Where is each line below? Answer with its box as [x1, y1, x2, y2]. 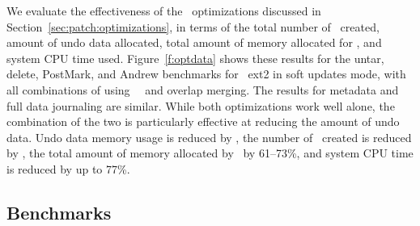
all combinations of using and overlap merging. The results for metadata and [6, 81, 399, 98]
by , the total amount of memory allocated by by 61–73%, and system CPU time [6, 144, 414, 161]
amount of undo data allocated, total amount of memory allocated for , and [6, 34, 382, 51]
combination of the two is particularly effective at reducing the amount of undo [6, 113, 400, 130]
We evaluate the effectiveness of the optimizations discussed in [6, 2, 321, 19]
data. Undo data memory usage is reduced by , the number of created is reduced [6, 128, 412, 145]
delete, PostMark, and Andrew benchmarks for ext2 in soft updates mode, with [6, 65, 406, 82]
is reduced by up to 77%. [6, 160, 130, 177]
